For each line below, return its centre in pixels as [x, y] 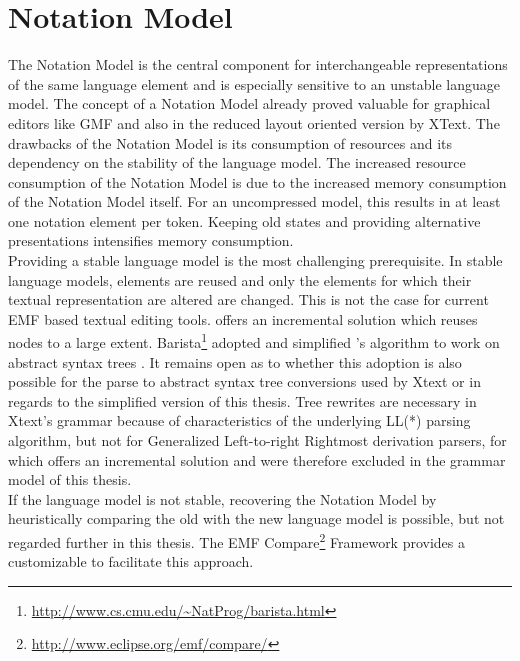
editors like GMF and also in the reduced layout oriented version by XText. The [254, 122]
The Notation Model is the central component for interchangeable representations [258, 64]
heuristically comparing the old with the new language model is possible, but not [256, 518]
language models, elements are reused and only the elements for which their [240, 279]
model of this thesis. [70, 479]
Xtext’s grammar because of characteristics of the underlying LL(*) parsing [239, 420]
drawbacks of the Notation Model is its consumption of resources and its [230, 142]
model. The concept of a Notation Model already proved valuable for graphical [249, 103]
